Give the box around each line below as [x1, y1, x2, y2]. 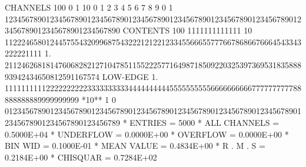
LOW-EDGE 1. [102, 70, 158, 82]
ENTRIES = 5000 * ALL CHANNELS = [129, 116, 280, 128]
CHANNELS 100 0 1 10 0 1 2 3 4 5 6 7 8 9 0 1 [5, 1, 173, 13]
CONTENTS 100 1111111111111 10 [122, 24, 252, 36]
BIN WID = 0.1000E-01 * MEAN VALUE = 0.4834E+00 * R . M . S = [5, 139, 265, 152]
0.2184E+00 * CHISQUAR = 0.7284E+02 [5, 151, 157, 163]
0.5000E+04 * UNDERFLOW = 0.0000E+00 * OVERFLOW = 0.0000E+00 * [5, 128, 289, 140]
